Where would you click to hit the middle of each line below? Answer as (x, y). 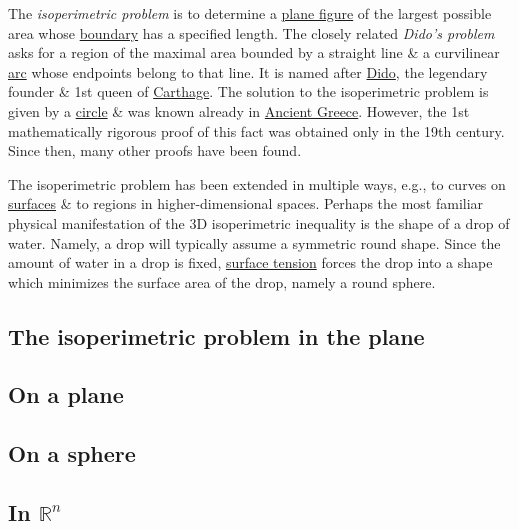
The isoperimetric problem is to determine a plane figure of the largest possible (250, 13)
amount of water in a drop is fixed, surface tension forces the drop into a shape (250, 262)
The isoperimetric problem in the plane (216, 335)
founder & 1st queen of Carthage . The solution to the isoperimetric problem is (248, 91)
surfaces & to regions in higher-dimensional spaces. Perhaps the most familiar (246, 203)
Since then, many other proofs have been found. (155, 150)
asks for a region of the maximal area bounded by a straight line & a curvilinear (254, 52)
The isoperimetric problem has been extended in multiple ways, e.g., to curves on (257, 183)
